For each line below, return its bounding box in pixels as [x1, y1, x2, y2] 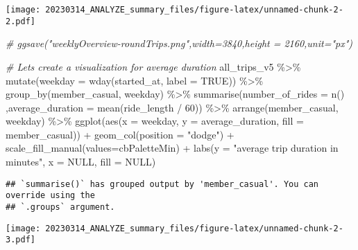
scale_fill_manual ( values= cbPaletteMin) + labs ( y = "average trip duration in [6, 141, 339, 155]
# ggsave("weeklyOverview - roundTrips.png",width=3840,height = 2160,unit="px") [6, 36, 353, 51]
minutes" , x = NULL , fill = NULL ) [6, 154, 156, 169]
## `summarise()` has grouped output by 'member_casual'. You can [6, 179, 319, 189]
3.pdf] [6, 235, 35, 245]
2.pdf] [6, 16, 35, 26]
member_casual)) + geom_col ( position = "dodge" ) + [6, 127, 235, 141]
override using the [6, 190, 95, 201]
